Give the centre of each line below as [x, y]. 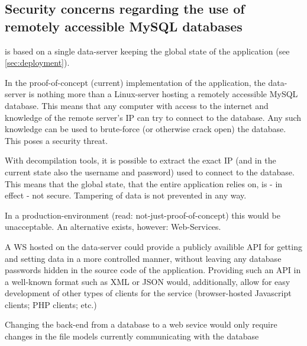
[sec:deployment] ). [37, 63]
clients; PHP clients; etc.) [51, 304]
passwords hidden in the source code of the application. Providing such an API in [153, 270]
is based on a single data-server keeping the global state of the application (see [147, 51]
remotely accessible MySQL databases [124, 26]
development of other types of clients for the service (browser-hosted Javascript [148, 293]
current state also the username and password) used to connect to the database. [150, 172]
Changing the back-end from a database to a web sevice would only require [141, 324]
